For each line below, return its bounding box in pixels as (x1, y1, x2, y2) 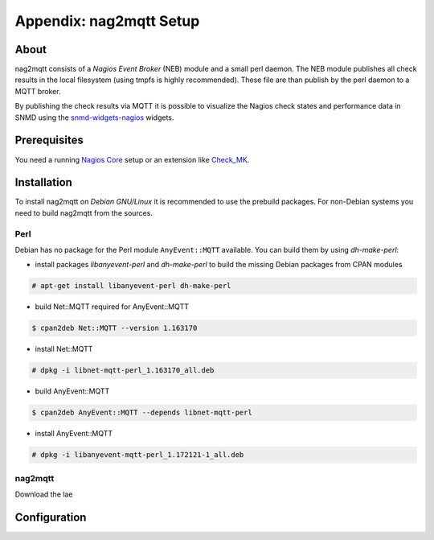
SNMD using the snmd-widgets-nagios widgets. (14, 113, 174, 122)
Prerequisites (14, 134, 84, 147)
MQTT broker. (14, 86, 61, 96)
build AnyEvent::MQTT (35, 386, 110, 396)
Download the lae (14, 489, 73, 499)
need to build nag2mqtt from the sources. (14, 208, 153, 217)
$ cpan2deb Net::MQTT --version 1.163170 (31, 324, 198, 333)
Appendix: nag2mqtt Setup (14, 12, 200, 30)
